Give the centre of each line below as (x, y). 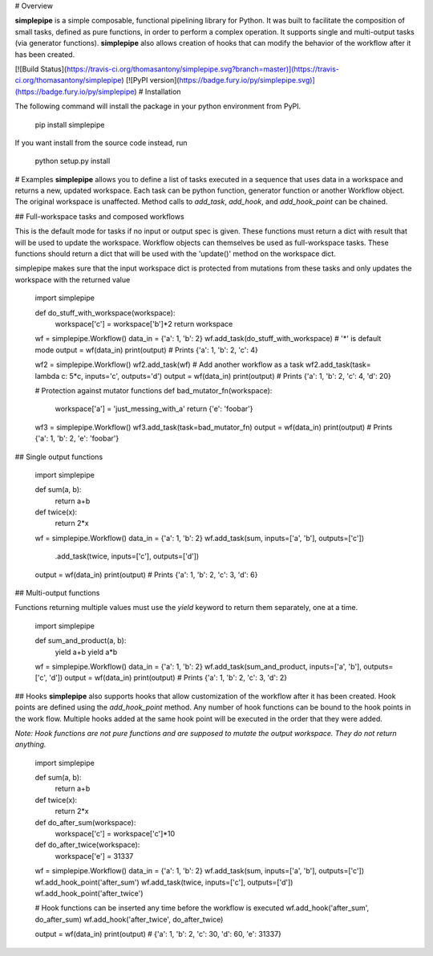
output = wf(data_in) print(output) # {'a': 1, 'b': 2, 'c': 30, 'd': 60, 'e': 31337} (158, 934)
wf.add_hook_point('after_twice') (89, 893)
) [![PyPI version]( (150, 80)
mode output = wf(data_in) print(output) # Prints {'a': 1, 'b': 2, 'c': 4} (146, 350)
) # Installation (157, 92)
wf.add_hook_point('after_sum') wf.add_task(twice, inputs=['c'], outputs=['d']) (164, 882)
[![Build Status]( (41, 69)
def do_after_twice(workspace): (87, 845)
